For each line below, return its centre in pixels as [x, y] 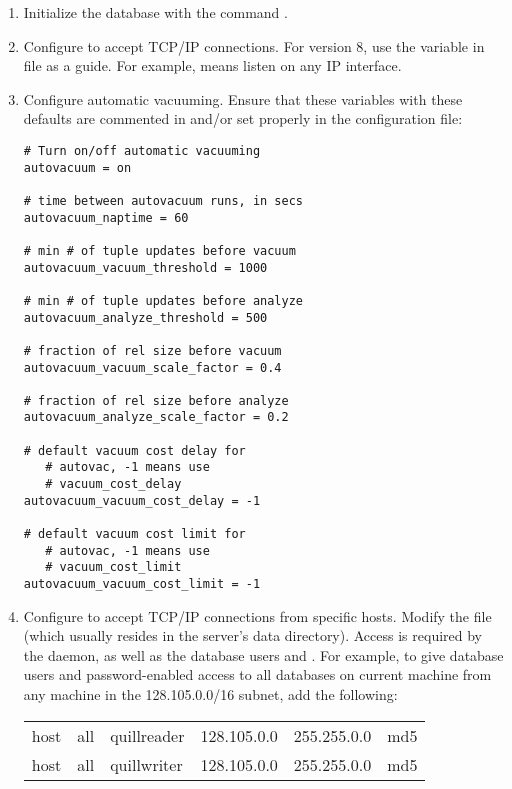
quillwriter [146, 764]
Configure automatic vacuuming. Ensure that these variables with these [243, 98]
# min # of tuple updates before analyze [163, 300]
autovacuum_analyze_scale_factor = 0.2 [156, 417]
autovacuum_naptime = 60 [106, 217]
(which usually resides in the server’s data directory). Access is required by [252, 635]
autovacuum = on [77, 167]
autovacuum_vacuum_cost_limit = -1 [142, 584]
